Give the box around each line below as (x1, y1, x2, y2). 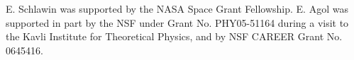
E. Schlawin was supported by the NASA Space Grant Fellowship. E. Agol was (6, 1, 348, 16)
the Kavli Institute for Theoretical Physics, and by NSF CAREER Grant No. (6, 29, 343, 44)
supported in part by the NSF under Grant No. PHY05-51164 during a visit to (6, 15, 349, 30)
